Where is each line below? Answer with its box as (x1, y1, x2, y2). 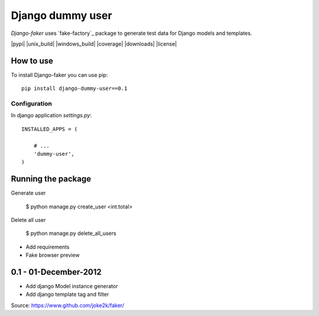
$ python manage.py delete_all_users (25, 230, 116, 237)
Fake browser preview (25, 251, 80, 259)
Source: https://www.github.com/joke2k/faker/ (11, 302, 124, 309)
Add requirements (25, 243, 70, 250)
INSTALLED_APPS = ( (21, 125, 78, 133)
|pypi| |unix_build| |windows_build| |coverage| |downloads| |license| (11, 40, 177, 47)
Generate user (11, 189, 46, 196)
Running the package (11, 174, 92, 184)
